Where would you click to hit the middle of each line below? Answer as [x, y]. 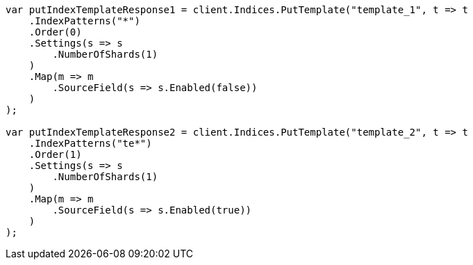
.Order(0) [55, 32]
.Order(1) [55, 154]
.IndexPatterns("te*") [90, 143]
